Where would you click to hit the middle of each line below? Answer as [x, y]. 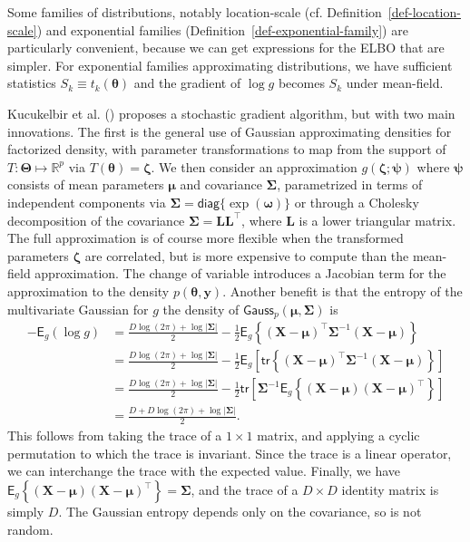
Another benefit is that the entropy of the [346, 290]
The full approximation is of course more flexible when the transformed [206, 238]
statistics [32, 83]
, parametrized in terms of [350, 184]
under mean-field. [395, 83]
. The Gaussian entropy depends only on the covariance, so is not [240, 511]
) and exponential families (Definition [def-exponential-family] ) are [222, 29]
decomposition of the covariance [96, 220]
